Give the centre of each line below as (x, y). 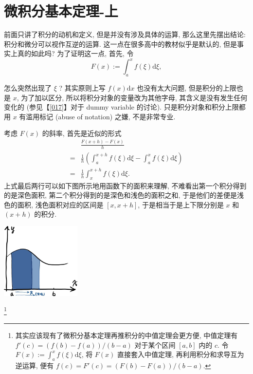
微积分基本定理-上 (61, 11)
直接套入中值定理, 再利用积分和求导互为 (181, 354)
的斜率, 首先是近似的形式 (82, 133)
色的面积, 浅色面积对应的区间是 (54, 204)
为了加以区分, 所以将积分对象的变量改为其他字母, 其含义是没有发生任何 (134, 97)
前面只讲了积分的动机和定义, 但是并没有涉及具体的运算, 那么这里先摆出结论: (125, 34)
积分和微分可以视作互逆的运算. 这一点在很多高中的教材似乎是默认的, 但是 (121, 44)
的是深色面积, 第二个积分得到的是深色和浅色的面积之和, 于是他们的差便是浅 (124, 195)
